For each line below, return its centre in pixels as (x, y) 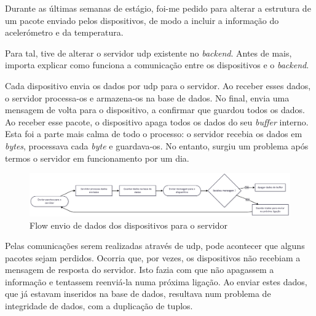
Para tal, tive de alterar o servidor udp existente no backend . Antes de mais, (148, 53)
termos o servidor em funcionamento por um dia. (97, 158)
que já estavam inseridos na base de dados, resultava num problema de (138, 294)
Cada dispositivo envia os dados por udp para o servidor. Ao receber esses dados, (158, 85)
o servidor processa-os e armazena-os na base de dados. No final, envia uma (147, 97)
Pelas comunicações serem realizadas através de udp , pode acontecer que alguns (155, 246)
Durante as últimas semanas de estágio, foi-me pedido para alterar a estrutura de (158, 8)
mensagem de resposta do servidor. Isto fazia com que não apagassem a (140, 270)
